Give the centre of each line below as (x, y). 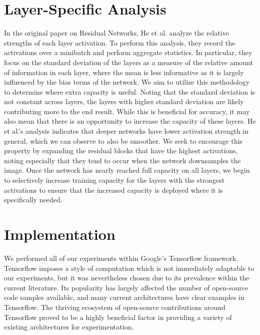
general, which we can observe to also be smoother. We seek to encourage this (123, 140)
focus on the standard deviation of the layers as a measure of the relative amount (128, 62)
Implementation (60, 234)
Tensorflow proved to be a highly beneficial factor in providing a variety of (118, 317)
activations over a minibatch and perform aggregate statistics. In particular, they (128, 52)
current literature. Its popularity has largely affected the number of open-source (126, 287)
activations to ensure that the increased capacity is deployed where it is (113, 190)
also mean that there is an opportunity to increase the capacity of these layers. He (130, 121)
